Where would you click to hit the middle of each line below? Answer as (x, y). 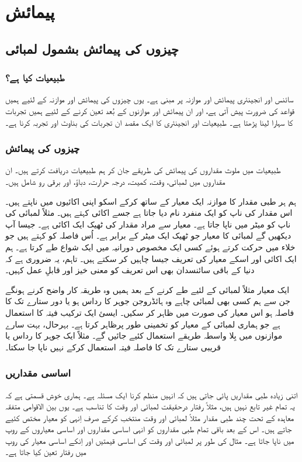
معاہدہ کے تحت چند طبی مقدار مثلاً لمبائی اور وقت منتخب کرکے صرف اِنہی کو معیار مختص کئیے (150, 417)
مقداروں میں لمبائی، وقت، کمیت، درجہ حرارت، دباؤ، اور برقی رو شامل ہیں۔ (115, 181)
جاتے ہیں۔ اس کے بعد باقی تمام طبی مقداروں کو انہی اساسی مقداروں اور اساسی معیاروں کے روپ (149, 429)
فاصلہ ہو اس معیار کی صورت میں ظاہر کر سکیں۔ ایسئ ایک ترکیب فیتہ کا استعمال (150, 312)
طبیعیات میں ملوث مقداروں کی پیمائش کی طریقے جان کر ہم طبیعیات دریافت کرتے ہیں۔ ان (143, 170)
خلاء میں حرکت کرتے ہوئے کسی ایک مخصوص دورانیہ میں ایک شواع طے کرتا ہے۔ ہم (150, 246)
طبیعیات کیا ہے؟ (35, 77)
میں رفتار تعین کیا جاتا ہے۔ (46, 452)
